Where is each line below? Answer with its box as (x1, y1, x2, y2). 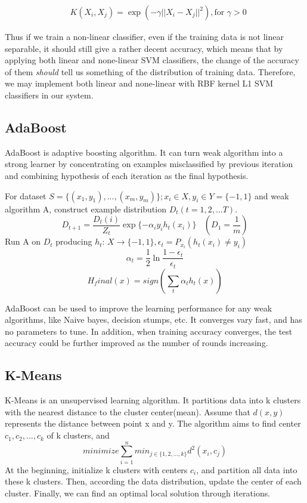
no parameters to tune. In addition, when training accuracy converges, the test (5, 325, 293, 337)
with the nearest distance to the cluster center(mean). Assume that (5, 405, 250, 418)
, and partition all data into (196, 463, 297, 476)
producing (55, 235, 92, 248)
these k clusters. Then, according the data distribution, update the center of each (5, 475, 302, 487)
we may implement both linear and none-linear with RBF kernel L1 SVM (5, 77, 274, 90)
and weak (255, 189, 289, 202)
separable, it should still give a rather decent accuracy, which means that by (5, 42, 283, 54)
